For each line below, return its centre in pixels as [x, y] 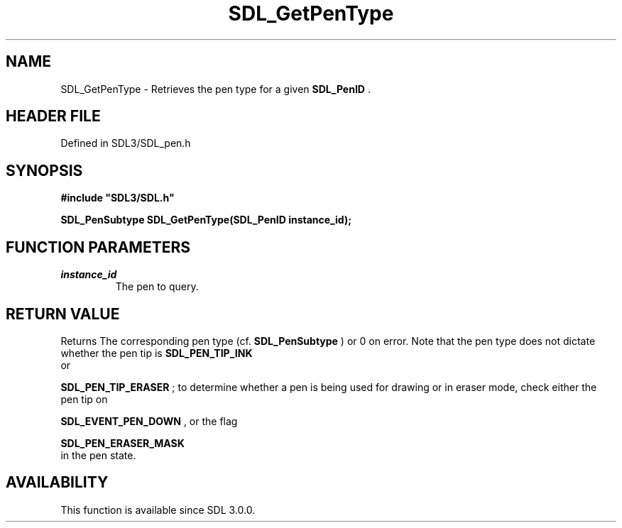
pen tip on [84, 399]
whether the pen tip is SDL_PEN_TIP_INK [157, 353]
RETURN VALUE [63, 314]
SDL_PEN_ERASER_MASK [122, 443]
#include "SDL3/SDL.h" [118, 198]
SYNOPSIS [44, 170]
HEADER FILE [53, 116]
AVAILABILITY [57, 483]
